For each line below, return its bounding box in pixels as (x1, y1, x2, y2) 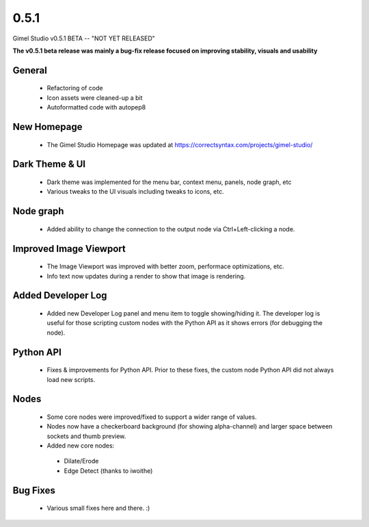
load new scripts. (46, 375, 96, 383)
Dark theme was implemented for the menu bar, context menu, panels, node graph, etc (46, 178, 292, 186)
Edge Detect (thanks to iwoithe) (64, 466, 153, 475)
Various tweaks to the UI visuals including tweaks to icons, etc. (46, 188, 225, 196)
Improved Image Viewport (12, 243, 126, 255)
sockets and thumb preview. (46, 432, 126, 440)
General (12, 64, 48, 76)
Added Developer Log (12, 290, 107, 301)
